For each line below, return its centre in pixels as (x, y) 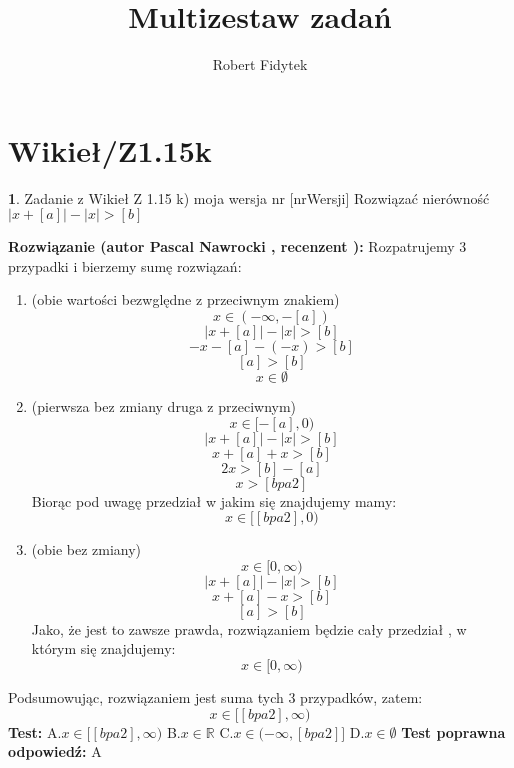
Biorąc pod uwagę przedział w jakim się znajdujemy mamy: (214, 500)
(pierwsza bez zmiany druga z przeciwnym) (164, 406)
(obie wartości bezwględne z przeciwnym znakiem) (185, 299)
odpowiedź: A (55, 751)
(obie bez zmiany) (86, 549)
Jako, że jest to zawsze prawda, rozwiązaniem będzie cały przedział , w (249, 628)
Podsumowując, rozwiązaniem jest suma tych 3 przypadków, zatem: (215, 697)
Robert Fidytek (260, 64)
